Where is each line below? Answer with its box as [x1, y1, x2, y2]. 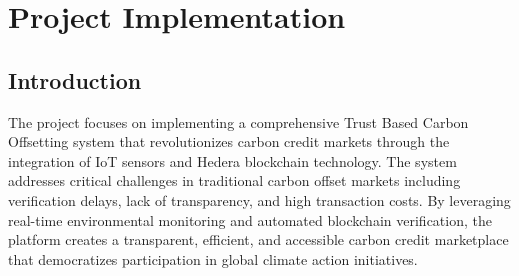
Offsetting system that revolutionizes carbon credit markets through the [8, 131, 450, 152]
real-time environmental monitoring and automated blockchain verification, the [8, 209, 492, 230]
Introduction [8, 64, 142, 95]
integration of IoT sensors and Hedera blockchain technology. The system [8, 150, 457, 171]
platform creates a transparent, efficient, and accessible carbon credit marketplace [8, 229, 509, 250]
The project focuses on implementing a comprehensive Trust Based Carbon [8, 111, 469, 132]
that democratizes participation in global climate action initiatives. [8, 248, 418, 269]
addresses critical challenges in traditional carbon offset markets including [8, 170, 461, 191]
